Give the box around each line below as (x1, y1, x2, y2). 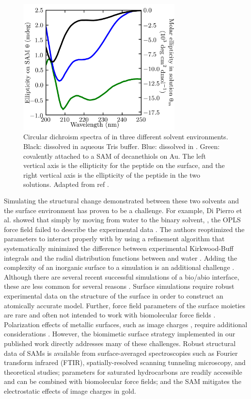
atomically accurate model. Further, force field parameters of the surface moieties (4, 300, 246, 310)
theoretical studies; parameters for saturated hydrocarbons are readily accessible (4, 366, 242, 377)
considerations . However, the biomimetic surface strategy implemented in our (4, 329, 235, 339)
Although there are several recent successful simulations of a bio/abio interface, (4, 271, 239, 282)
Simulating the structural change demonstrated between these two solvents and (4, 196, 239, 206)
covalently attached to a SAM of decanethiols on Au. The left (23, 150, 206, 161)
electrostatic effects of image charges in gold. (4, 385, 136, 396)
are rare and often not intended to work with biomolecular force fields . (4, 310, 216, 320)
